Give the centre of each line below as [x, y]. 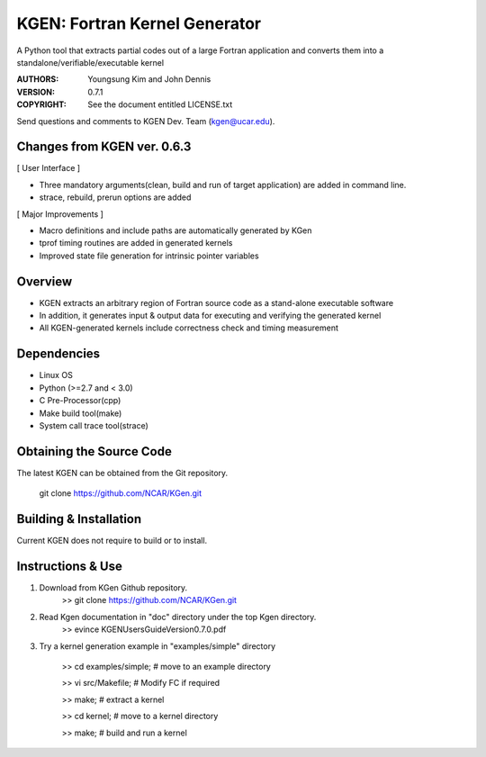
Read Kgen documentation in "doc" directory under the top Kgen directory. [178, 617]
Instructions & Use [70, 566]
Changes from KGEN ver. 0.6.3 [104, 147]
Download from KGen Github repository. [113, 588]
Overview [45, 281]
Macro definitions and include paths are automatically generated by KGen [175, 230]
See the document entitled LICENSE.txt [160, 104]
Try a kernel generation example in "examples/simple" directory [157, 646]
